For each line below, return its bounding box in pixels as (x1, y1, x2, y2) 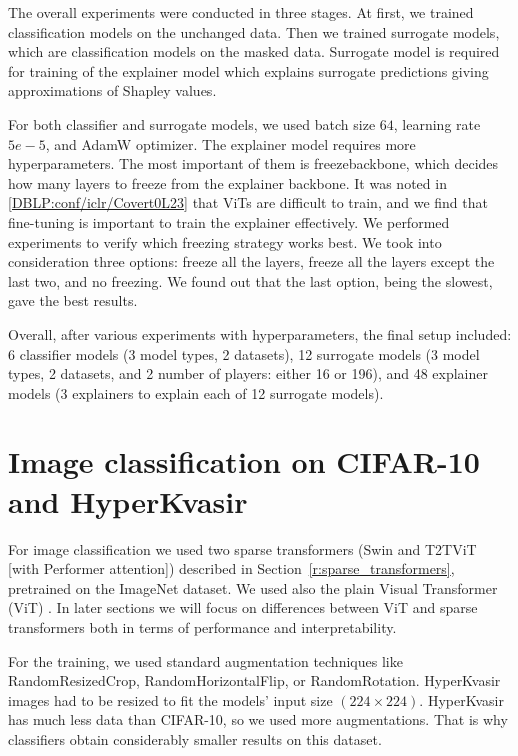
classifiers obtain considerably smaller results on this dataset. (8, 728, 382, 749)
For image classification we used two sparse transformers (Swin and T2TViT (8, 538, 477, 559)
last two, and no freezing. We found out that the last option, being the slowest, (8, 270, 493, 291)
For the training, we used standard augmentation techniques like (8, 650, 403, 671)
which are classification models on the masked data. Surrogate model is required (8, 41, 500, 62)
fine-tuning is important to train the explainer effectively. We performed (8, 211, 450, 232)
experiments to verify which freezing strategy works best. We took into (8, 231, 442, 252)
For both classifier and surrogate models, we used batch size (8, 113, 376, 134)
